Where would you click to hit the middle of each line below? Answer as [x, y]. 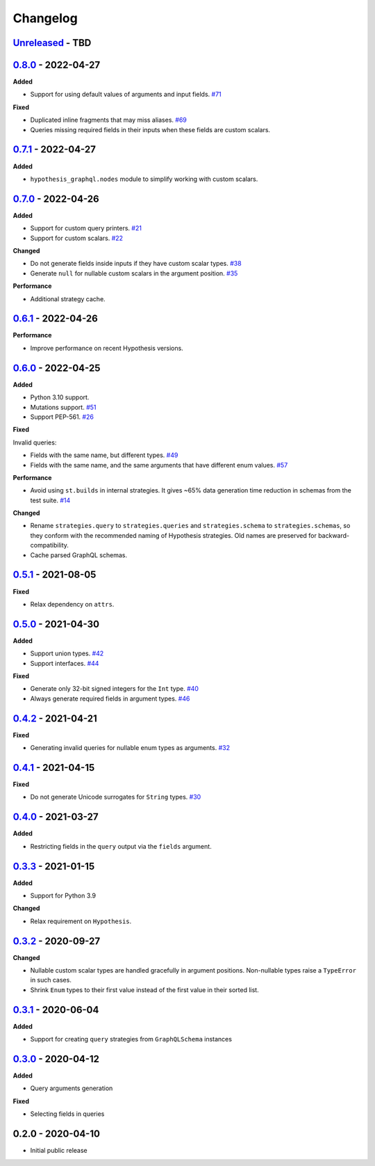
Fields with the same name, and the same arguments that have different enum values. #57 [159, 465]
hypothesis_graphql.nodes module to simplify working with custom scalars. [144, 179]
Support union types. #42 [67, 653]
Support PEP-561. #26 [62, 417]
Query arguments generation [72, 1088]
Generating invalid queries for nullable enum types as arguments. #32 [130, 748]
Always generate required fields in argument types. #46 [110, 698]
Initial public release [59, 1151]
